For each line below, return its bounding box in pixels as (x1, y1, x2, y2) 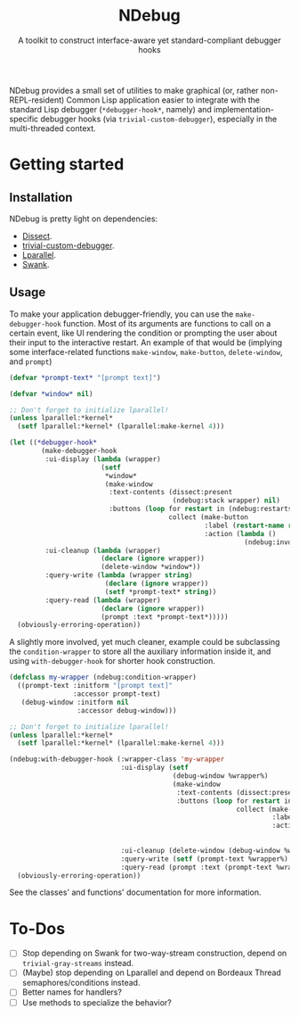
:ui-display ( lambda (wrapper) (44, 454, 162, 464)
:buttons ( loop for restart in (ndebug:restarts (108, 505, 293, 514)
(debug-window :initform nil (20, 698, 129, 707)
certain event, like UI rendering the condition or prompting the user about (9, 327, 278, 338)
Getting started (9, 154, 125, 175)
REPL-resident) (9, 95, 65, 105)
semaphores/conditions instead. (21, 978, 141, 988)
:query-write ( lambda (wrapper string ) (44, 571, 193, 580)
